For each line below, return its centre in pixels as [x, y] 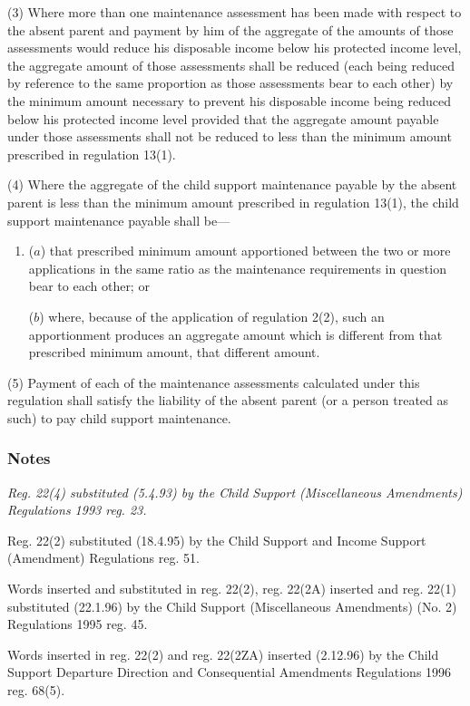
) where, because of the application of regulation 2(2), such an [212, 316]
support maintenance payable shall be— [119, 220]
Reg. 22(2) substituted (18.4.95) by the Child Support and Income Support [217, 540]
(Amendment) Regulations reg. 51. [103, 558]
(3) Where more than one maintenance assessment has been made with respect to [235, 12]
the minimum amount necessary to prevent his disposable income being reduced [229, 100]
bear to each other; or [89, 286]
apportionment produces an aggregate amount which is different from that [235, 334]
